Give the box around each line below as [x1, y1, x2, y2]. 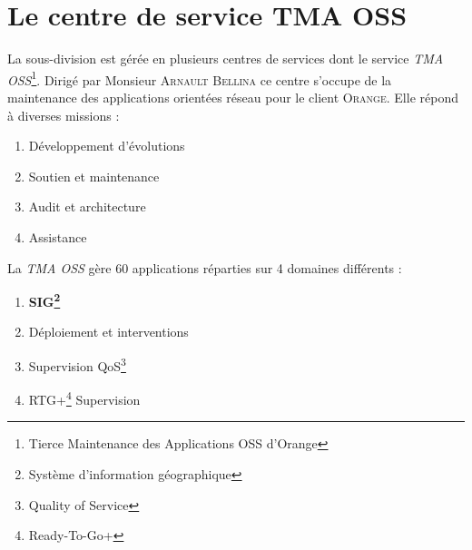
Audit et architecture [28, 197, 146, 216]
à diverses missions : [7, 105, 120, 124]
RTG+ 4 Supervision [28, 388, 141, 408]
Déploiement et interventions [28, 322, 189, 341]
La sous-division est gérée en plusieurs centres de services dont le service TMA [7, 49, 444, 68]
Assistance [28, 227, 87, 246]
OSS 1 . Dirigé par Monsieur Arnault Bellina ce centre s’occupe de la [7, 67, 392, 89]
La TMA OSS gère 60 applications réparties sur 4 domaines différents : [7, 258, 402, 277]
